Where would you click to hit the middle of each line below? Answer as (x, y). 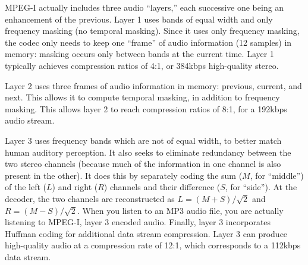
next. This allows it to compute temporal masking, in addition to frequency (142, 97)
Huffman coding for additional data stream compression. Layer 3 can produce (146, 233)
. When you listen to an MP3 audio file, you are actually (180, 210)
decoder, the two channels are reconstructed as (90, 198)
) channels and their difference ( (162, 187)
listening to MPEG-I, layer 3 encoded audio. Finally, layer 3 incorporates (138, 222)
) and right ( (75, 187)
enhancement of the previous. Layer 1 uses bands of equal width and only (139, 19)
